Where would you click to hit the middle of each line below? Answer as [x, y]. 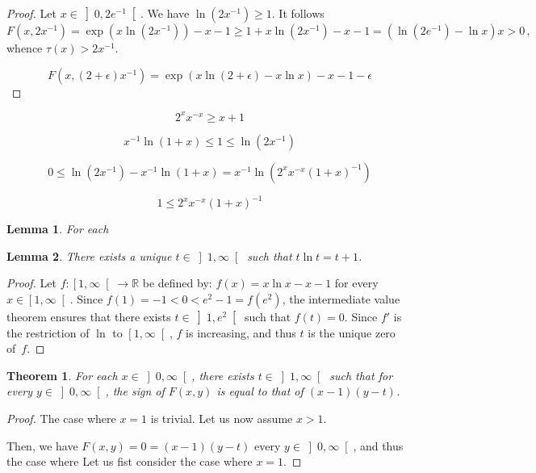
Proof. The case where [61, 418]
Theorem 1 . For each [62, 375]
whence [25, 48]
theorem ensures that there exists [89, 316]
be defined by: [177, 283]
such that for [361, 375]
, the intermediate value [341, 298]
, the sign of [135, 391]
